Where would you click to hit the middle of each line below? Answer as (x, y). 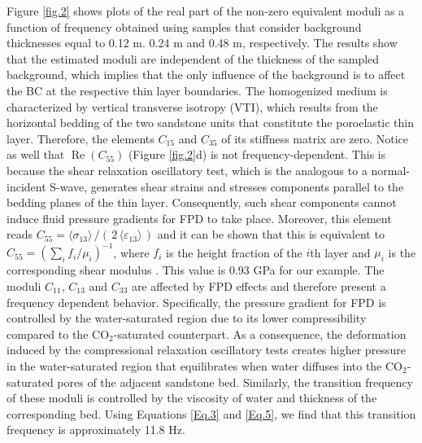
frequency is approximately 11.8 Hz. (96, 430)
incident (26, 186)
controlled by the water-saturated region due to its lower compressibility (187, 318)
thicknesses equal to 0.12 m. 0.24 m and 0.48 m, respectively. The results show (202, 43)
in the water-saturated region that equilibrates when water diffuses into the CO (204, 365)
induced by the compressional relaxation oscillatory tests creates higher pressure (206, 350)
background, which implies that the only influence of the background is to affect (206, 75)
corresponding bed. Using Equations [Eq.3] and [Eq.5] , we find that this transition (211, 413)
